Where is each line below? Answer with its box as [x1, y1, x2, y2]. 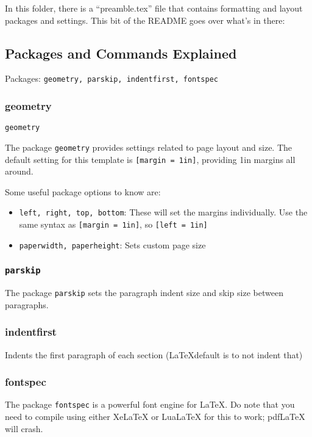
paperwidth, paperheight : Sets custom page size [19, 238, 206, 251]
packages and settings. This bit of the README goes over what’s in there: [5, 13, 285, 26]
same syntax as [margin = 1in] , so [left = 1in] [19, 218, 208, 231]
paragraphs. [5, 298, 49, 311]
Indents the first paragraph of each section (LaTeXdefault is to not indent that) [5, 348, 303, 361]
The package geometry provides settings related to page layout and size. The [5, 140, 292, 153]
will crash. [5, 422, 43, 435]
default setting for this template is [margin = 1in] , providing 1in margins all [5, 153, 296, 165]
